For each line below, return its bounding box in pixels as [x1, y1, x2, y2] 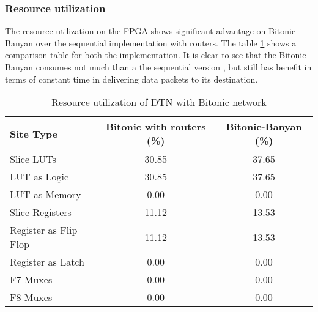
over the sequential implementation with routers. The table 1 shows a [35, 36, 297, 49]
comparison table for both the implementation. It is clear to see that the [5, 48, 276, 61]
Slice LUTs [10, 152, 56, 166]
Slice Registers [10, 205, 72, 220]
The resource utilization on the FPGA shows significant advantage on [5, 24, 266, 37]
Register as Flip [10, 223, 78, 237]
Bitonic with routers [105, 119, 206, 134]
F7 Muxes [10, 272, 53, 287]
